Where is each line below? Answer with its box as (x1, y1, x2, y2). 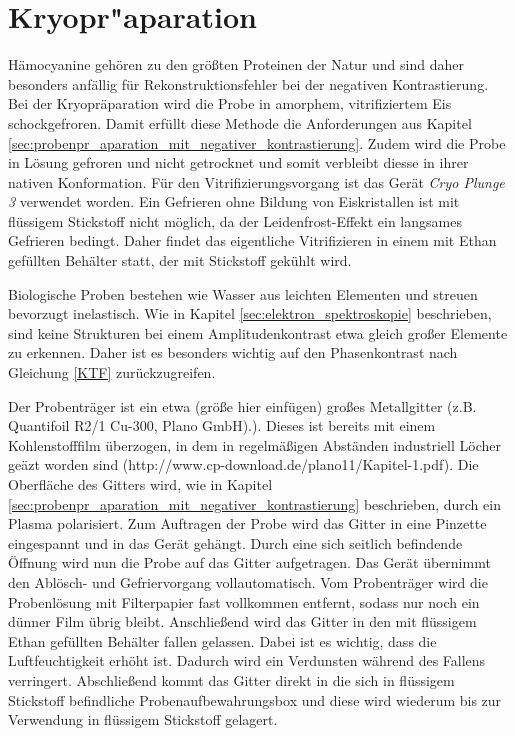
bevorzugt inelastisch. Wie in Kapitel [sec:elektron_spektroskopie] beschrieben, (8, 303, 492, 324)
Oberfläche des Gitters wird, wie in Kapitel (8, 474, 273, 494)
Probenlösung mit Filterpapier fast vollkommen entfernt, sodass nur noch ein (8, 591, 480, 612)
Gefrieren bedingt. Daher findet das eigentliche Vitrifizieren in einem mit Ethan (8, 230, 497, 251)
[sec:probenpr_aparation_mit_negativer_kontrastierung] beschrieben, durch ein (8, 493, 501, 514)
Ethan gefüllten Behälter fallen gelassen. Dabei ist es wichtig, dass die (8, 630, 437, 651)
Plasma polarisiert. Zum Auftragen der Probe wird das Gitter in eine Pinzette (8, 513, 487, 534)
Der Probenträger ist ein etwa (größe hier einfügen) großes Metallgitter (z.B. (8, 395, 477, 416)
